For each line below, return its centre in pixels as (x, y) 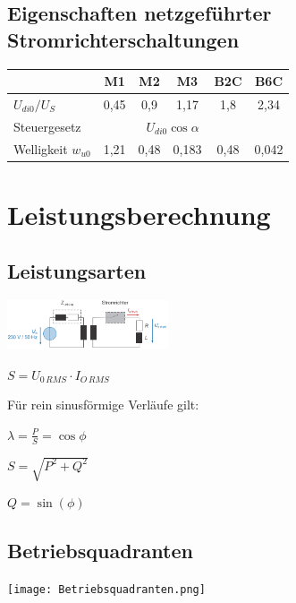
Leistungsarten (77, 271)
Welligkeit (41, 148)
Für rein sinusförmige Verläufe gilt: (103, 405)
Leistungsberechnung (139, 214)
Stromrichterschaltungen (123, 39)
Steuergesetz (47, 126)
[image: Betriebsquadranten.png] (106, 589)
